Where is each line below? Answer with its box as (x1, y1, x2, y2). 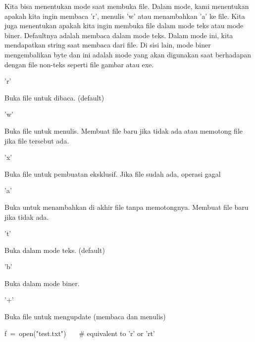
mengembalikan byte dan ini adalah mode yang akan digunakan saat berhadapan (4, 49, 251, 59)
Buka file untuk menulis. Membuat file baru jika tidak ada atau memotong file (4, 125, 243, 136)
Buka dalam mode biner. (4, 278, 80, 288)
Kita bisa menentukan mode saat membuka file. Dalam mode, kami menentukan (4, 1, 249, 11)
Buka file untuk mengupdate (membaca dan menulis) (4, 311, 166, 322)
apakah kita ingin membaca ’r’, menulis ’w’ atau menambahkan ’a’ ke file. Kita (4, 10, 245, 21)
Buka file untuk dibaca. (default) (4, 92, 104, 102)
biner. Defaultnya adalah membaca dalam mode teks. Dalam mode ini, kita (4, 30, 233, 40)
